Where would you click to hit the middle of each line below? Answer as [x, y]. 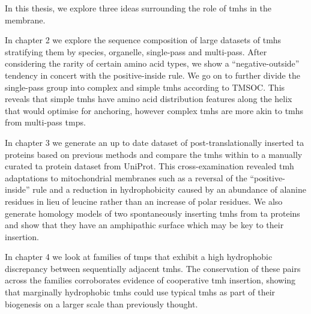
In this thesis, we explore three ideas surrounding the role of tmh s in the [138, 8]
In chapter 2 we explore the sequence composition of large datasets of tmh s [143, 40]
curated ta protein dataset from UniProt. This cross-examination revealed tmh [149, 166]
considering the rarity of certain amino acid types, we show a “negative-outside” [152, 63]
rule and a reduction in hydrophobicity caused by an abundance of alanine [170, 189]
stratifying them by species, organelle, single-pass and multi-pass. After [136, 51]
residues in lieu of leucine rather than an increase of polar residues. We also [144, 201]
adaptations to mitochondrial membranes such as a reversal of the [126, 177]
